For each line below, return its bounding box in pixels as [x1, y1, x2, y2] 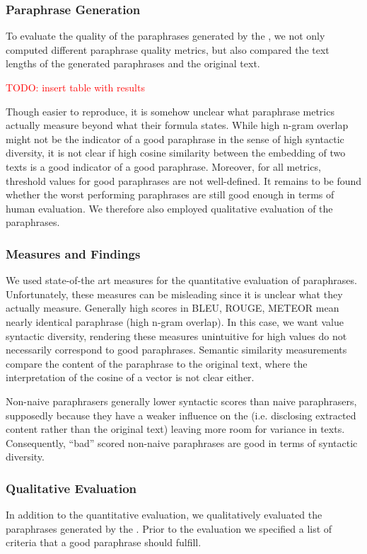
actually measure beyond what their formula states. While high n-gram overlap [6, 118, 349, 132]
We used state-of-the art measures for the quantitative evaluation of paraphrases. [6, 273, 357, 288]
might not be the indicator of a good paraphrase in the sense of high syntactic [6, 131, 344, 146]
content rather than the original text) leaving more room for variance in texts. [6, 422, 345, 436]
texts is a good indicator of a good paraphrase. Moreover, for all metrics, [6, 159, 321, 174]
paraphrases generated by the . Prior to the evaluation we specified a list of [6, 521, 332, 536]
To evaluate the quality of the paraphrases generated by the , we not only [6, 28, 325, 43]
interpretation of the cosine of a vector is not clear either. [6, 370, 255, 385]
